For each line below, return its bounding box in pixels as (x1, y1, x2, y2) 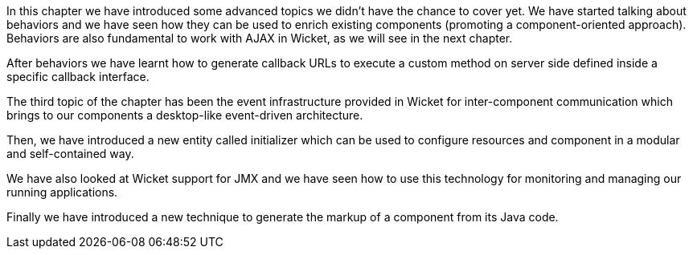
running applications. (6, 185, 118, 199)
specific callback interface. (6, 70, 150, 83)
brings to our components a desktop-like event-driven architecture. (6, 108, 363, 122)
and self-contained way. (6, 147, 134, 160)
